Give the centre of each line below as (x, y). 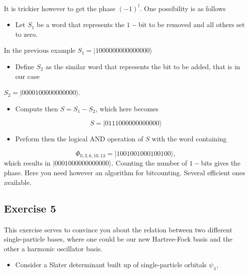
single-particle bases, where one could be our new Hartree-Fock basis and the (118, 239)
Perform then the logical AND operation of (79, 139)
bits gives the (221, 163)
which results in (27, 163)
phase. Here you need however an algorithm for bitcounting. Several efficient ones (125, 172)
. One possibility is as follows (183, 8)
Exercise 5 (30, 208)
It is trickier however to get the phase (60, 8)
